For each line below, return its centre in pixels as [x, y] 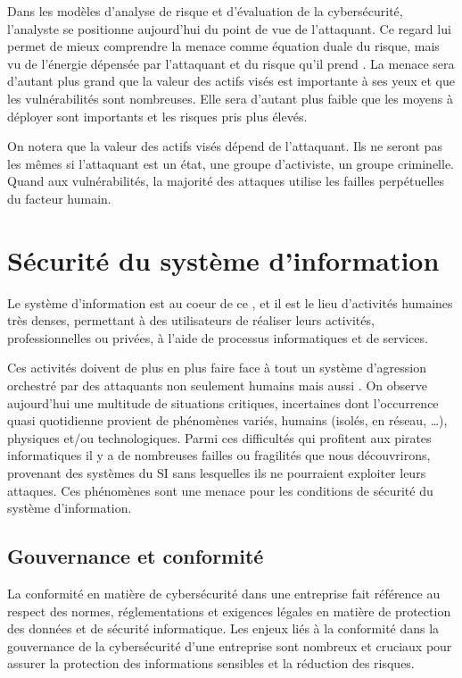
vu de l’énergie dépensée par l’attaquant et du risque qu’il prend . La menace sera [231, 63]
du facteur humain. [59, 198]
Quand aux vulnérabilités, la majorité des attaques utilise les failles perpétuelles [226, 181]
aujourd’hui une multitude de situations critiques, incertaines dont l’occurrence [223, 402]
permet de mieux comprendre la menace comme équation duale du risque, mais [223, 46]
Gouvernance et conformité [136, 556]
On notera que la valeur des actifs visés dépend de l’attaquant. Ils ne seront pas [225, 146]
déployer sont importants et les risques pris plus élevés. [157, 116]
